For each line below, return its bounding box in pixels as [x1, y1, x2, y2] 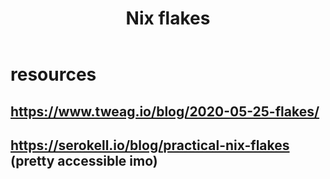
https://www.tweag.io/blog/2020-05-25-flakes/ [10, 103, 320, 120]
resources [10, 63, 97, 86]
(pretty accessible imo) [10, 152, 158, 169]
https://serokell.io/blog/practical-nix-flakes [10, 137, 290, 154]
